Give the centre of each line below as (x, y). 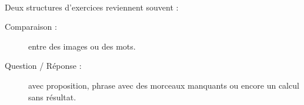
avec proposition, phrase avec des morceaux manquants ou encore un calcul (164, 85)
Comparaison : (31, 27)
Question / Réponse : (43, 66)
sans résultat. (52, 97)
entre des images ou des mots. (82, 46)
